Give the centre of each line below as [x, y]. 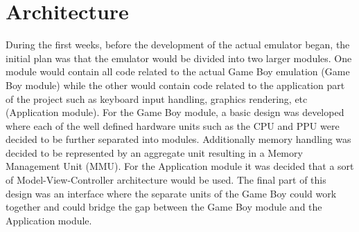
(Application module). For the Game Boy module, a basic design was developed [175, 112]
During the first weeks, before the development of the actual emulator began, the [178, 45]
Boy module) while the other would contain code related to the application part [175, 85]
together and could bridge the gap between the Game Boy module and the [164, 207]
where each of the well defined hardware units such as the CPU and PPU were [173, 125]
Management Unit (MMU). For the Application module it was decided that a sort [180, 166]
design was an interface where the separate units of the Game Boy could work [171, 193]
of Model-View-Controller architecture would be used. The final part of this [166, 180]
